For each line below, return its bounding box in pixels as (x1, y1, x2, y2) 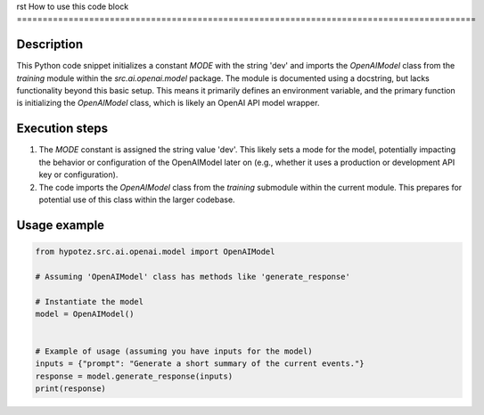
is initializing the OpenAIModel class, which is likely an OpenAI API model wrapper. (16, 98, 320, 109)
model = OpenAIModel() (35, 308, 135, 319)
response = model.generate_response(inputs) (35, 370, 234, 381)
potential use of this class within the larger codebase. (38, 194, 235, 205)
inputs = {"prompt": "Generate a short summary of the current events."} (35, 359, 365, 369)
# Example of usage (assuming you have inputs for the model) (35, 346, 313, 356)
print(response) (35, 384, 107, 394)
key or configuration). (38, 169, 119, 180)
